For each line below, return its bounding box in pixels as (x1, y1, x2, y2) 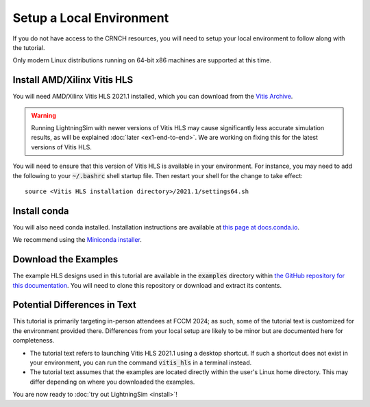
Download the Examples (12, 254, 119, 265)
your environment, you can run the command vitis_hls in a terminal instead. (29, 358, 252, 367)
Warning (31, 111, 56, 119)
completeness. (12, 336, 55, 345)
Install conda (12, 205, 69, 217)
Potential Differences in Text (12, 299, 136, 311)
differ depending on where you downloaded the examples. (29, 378, 195, 386)
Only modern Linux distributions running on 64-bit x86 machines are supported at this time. (12, 56, 272, 64)
